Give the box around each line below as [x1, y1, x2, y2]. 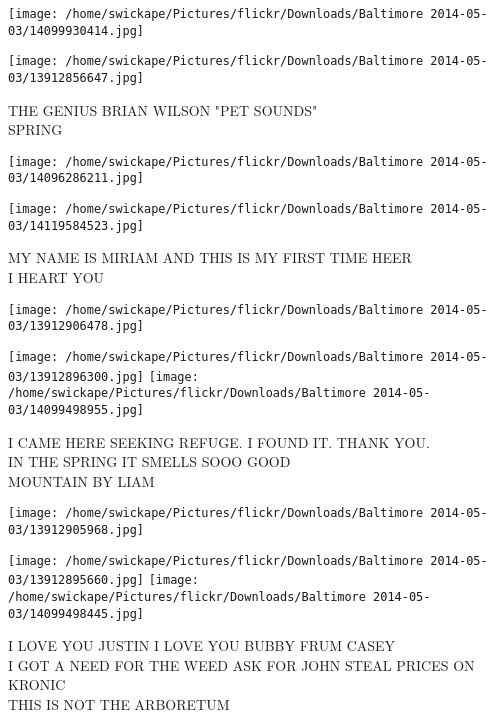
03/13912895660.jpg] [8, 573, 145, 588]
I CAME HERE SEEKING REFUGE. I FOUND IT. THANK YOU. [8, 431, 430, 452]
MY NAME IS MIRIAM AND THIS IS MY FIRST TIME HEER [8, 247, 412, 268]
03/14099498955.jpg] [8, 402, 145, 417]
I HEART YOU [8, 267, 105, 288]
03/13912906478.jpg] [8, 319, 145, 334]
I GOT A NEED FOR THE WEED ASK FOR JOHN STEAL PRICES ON [8, 654, 475, 675]
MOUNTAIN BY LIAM [8, 470, 155, 491]
